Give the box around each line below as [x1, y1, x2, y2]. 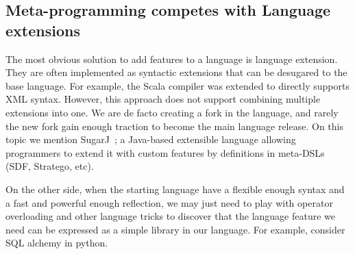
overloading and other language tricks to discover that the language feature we [5, 209, 336, 223]
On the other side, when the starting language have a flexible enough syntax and [5, 181, 345, 196]
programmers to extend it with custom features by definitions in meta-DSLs [5, 145, 325, 160]
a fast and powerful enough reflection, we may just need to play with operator [5, 195, 333, 209]
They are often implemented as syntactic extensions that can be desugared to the [5, 65, 347, 79]
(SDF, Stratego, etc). [5, 159, 94, 173]
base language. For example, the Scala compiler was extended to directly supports [5, 78, 350, 92]
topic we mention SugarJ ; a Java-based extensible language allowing [5, 132, 296, 147]
